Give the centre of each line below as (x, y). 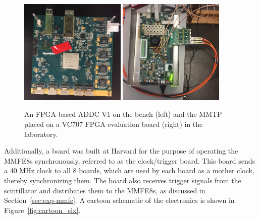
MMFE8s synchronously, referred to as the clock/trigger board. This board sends (130, 160)
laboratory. (41, 134)
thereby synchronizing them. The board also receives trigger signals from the (123, 180)
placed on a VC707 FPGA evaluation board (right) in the (114, 124)
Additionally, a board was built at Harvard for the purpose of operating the (121, 151)
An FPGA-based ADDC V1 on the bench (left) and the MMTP (123, 114)
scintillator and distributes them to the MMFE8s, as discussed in (105, 190)
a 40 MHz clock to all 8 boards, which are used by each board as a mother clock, (129, 170)
